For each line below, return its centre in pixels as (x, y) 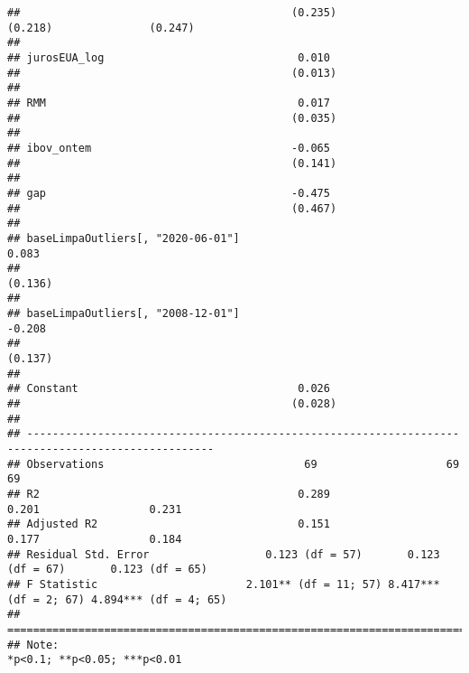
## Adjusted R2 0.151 (169, 524)
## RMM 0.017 (169, 103)
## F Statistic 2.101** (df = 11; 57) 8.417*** (224, 584)
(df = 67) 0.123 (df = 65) (107, 570)
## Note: (33, 645)
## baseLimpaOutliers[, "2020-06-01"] (124, 238)
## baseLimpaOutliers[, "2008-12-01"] (124, 314)
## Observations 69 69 (234, 464)
